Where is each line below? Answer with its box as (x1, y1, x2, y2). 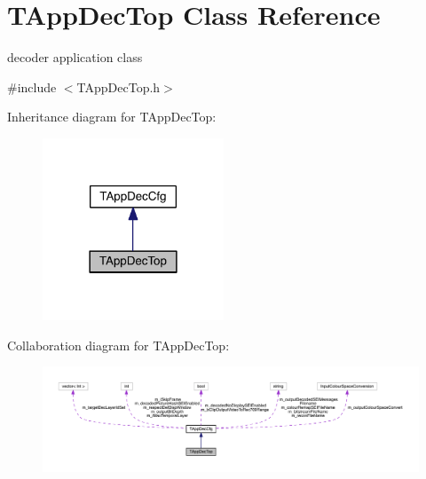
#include (7, 77, 57, 96)
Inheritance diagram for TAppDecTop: (7, 107, 217, 126)
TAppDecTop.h (76, 77, 161, 96)
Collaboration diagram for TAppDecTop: (7, 335, 230, 354)
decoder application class (7, 48, 143, 67)
